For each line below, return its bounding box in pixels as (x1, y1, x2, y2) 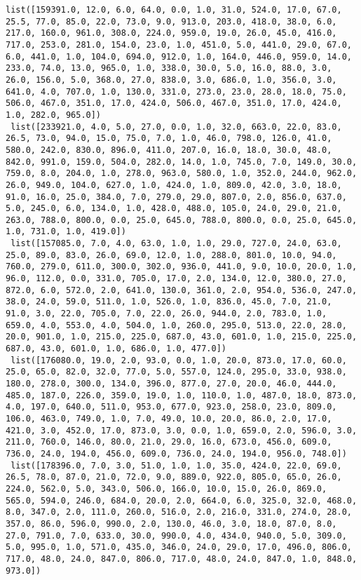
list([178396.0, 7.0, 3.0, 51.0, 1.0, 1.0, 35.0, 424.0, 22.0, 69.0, (11, 460, 342, 471)
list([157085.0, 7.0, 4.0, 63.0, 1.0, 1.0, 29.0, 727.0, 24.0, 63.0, (11, 238, 342, 249)
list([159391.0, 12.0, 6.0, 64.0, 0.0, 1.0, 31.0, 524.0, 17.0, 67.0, (6, 5, 342, 15)
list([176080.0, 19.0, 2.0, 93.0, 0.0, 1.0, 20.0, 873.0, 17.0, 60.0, (11, 355, 347, 365)
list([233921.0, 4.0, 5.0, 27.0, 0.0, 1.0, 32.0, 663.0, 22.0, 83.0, (11, 121, 342, 132)
